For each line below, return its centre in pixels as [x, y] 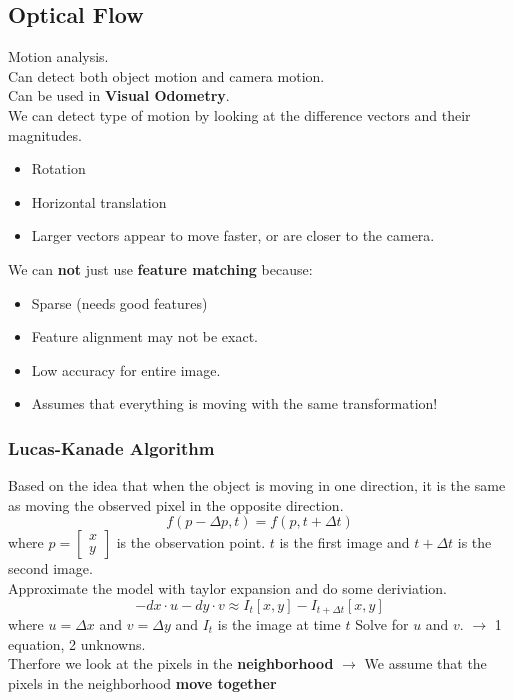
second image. [50, 568]
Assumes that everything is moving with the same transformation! [234, 403]
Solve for [382, 623]
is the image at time [279, 623]
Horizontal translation [99, 201]
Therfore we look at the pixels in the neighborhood [171, 663]
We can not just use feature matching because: [160, 268]
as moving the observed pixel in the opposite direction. [176, 504]
